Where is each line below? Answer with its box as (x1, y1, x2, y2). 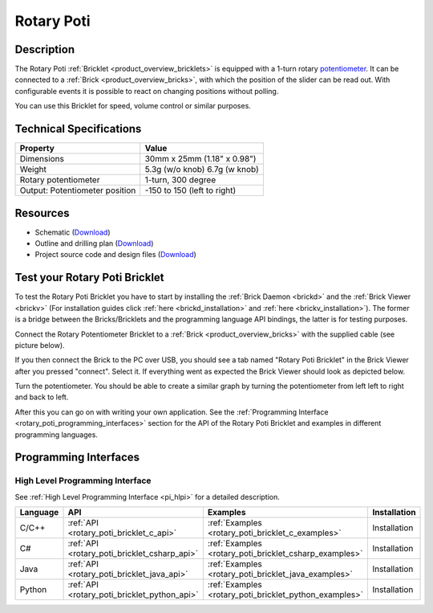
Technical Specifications (14, 122, 142, 136)
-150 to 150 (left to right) (144, 185, 237, 196)
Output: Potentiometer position (19, 185, 136, 196)
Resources (14, 206, 70, 220)
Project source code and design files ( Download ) (34, 250, 196, 260)
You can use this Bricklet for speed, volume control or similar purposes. (14, 101, 252, 111)
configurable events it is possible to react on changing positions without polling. (14, 86, 279, 96)
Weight (19, 164, 47, 175)
